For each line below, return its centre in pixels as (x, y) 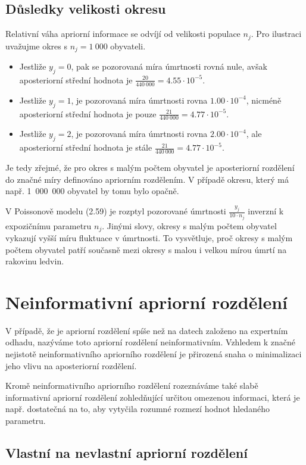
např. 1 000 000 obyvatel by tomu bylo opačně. (92, 191)
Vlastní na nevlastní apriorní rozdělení (127, 452)
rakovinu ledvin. (35, 261)
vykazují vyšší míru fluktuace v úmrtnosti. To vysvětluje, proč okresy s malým (149, 237)
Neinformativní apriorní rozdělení (146, 302)
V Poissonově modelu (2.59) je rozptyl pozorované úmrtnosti (116, 211)
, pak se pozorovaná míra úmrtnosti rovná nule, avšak (169, 66)
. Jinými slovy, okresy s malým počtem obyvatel (189, 225)
